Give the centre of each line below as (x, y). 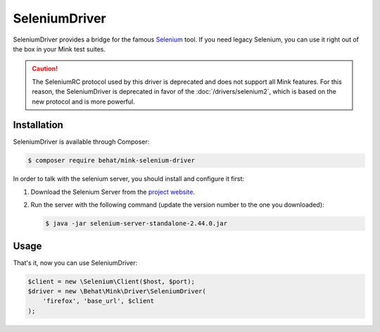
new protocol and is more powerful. (83, 102)
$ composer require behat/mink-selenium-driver (111, 161)
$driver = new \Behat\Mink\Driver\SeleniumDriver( (117, 291)
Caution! (45, 69)
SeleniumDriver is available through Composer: (81, 142)
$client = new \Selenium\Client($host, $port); (111, 281)
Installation (38, 125)
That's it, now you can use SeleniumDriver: (75, 263)
